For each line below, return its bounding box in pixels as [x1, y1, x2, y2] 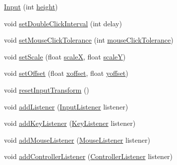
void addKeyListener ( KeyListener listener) [4, 118, 136, 128]
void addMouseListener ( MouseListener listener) [4, 134, 150, 145]
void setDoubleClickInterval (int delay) [4, 18, 122, 28]
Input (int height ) [4, 1, 58, 11]
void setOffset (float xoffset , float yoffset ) [4, 68, 128, 78]
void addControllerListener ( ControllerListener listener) [4, 151, 173, 162]
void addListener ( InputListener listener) [4, 101, 128, 111]
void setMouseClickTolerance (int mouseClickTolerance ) [4, 35, 174, 45]
